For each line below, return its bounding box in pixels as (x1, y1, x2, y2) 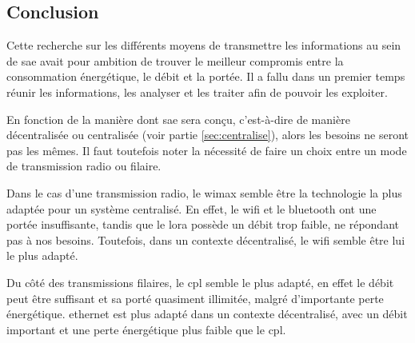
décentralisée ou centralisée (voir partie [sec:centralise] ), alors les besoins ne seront (6, 126, 409, 143)
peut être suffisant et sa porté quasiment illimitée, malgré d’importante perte (6, 289, 384, 306)
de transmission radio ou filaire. (6, 158, 162, 174)
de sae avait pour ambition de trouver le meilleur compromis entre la (6, 52, 344, 69)
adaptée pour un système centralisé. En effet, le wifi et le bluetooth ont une (6, 200, 377, 217)
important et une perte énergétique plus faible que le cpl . (6, 321, 286, 337)
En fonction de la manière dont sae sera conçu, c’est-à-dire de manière (6, 110, 350, 127)
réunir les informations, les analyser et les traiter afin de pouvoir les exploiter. (6, 83, 388, 100)
